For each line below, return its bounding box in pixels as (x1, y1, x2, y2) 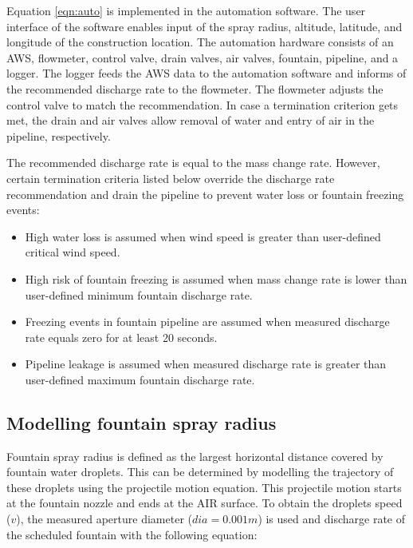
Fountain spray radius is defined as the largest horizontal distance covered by (6, 447, 383, 464)
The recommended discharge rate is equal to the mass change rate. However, (6, 154, 380, 171)
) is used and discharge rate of (258, 510, 406, 527)
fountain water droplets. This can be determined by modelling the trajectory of (6, 463, 394, 480)
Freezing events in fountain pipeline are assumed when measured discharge (25, 313, 390, 330)
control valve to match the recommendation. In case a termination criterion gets (6, 96, 399, 113)
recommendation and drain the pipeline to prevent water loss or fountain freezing (6, 185, 404, 202)
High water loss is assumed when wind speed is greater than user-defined (25, 228, 381, 244)
